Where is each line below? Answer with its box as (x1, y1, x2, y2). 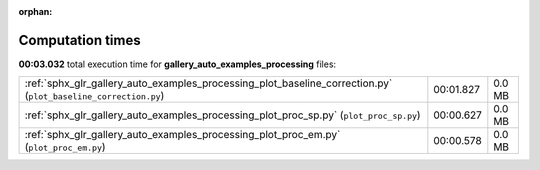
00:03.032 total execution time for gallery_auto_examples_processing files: (18, 58, 337, 70)
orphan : (18, 6, 53, 17)
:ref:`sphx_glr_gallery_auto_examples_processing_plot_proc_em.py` (24, 128, 341, 142)
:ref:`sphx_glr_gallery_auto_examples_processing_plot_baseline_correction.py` (24, 76, 393, 90)
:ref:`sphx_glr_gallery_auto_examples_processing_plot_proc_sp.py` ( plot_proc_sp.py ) (24, 108, 421, 122)
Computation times (18, 31, 141, 49)
